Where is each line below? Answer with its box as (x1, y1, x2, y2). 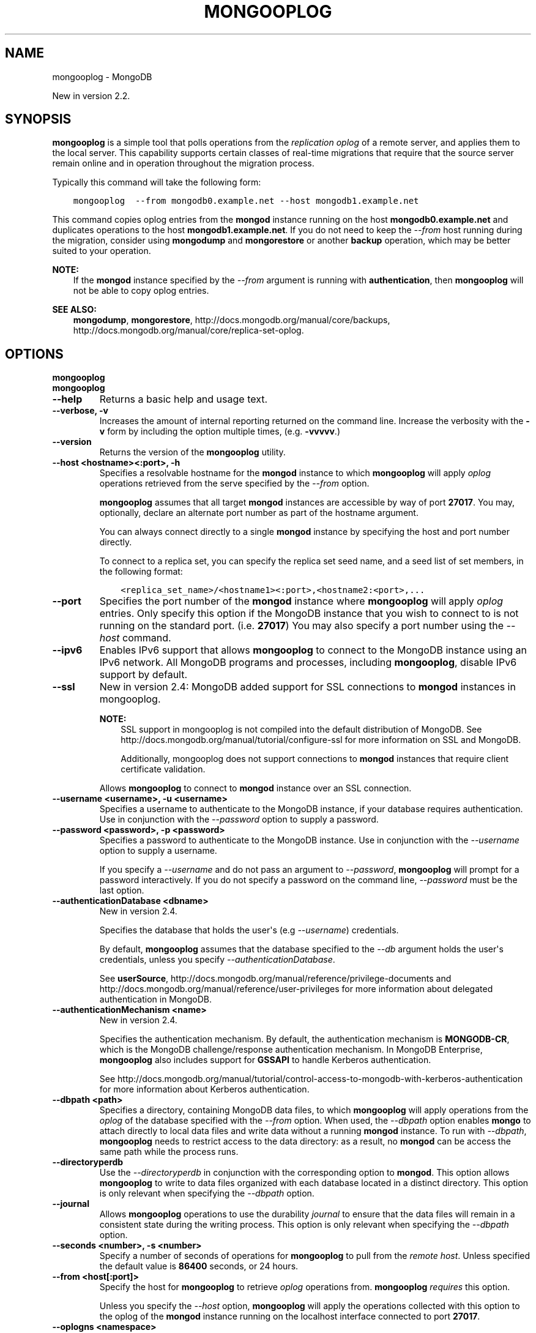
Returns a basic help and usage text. (99, 393, 268, 406)
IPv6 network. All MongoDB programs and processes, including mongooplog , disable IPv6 (99, 656, 517, 669)
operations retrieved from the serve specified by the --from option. (99, 478, 370, 489)
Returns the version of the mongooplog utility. (99, 447, 286, 458)
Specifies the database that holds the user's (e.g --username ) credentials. (99, 925, 399, 936)
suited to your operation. (52, 245, 151, 256)
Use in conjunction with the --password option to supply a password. (99, 814, 379, 825)
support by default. (99, 668, 188, 681)
